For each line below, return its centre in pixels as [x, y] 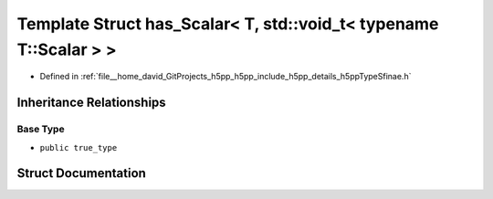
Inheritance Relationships [91, 103]
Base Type [41, 130]
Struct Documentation [81, 173]
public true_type [79, 147]
